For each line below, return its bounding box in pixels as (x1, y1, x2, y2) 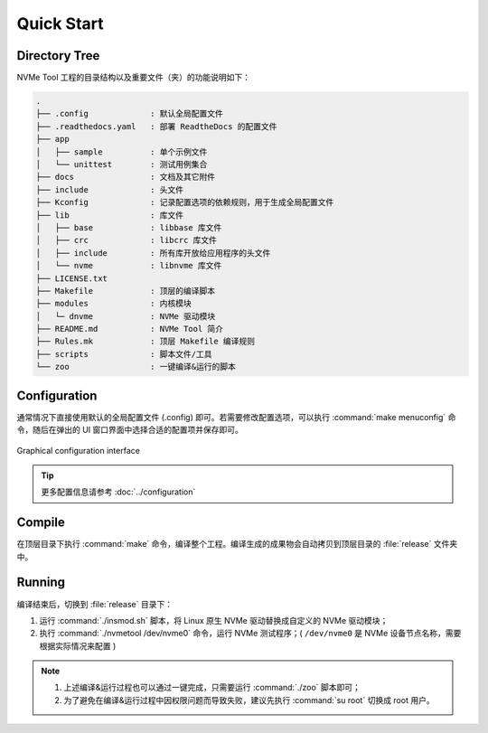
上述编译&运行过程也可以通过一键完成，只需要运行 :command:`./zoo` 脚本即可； (63, 682, 361, 693)
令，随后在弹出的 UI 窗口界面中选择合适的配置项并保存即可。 (16, 425, 244, 436)
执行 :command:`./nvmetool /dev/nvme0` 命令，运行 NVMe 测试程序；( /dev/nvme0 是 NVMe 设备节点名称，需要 (39, 628, 462, 639)
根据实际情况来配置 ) (39, 640, 117, 651)
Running (16, 575, 66, 590)
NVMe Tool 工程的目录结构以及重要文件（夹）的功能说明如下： (16, 72, 251, 83)
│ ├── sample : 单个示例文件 (35, 146, 208, 157)
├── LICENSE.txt (35, 273, 108, 284)
